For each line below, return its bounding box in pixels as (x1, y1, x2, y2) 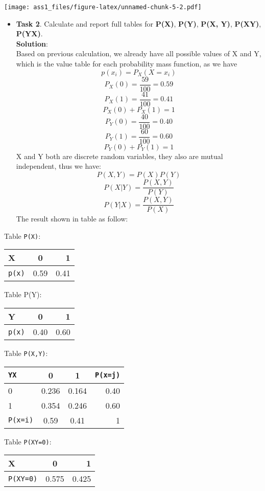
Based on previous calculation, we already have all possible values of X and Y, (16, 48, 261, 59)
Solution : (16, 38, 48, 49)
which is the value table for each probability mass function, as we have (16, 58, 237, 69)
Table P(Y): (4, 289, 42, 300)
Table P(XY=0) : (4, 436, 52, 447)
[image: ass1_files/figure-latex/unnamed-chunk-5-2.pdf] (4, 4, 202, 11)
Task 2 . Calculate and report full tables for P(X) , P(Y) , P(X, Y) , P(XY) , (16, 18, 261, 29)
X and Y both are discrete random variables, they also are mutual (16, 150, 223, 161)
